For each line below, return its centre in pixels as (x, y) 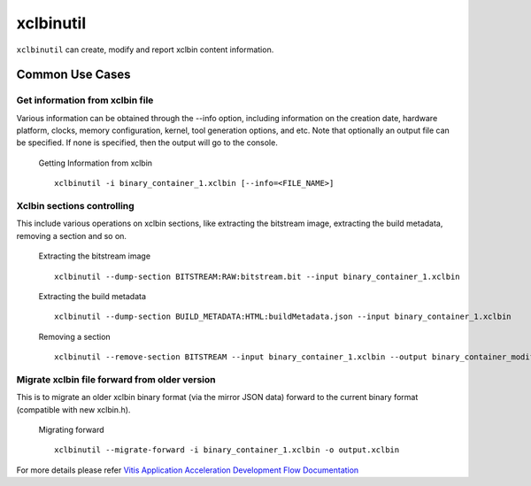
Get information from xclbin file (85, 100)
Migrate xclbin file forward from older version (116, 379)
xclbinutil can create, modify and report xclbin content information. (145, 50)
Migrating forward (72, 430)
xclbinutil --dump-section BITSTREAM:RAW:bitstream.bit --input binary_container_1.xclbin (257, 276)
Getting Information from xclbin (96, 163)
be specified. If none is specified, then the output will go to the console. (147, 143)
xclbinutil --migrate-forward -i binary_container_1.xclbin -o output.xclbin (227, 450)
